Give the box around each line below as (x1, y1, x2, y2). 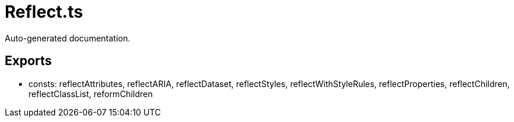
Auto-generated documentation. (5, 33, 130, 43)
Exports (5, 53, 52, 69)
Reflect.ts (5, 2, 83, 22)
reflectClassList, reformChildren (28, 88, 153, 99)
